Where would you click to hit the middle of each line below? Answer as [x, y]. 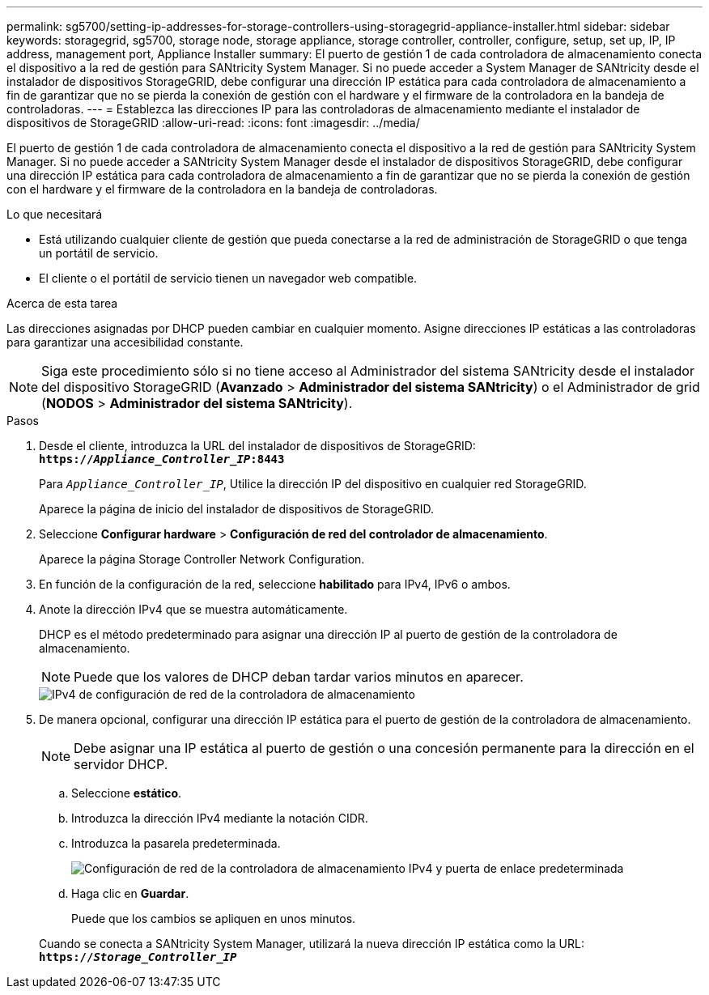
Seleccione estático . [127, 793]
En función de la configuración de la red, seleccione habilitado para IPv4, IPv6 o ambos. [275, 584]
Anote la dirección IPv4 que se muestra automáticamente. [193, 609]
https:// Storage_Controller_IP [138, 957]
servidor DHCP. [121, 764]
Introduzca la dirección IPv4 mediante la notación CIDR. [220, 818]
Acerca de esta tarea [62, 303]
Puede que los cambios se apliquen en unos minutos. [214, 918]
